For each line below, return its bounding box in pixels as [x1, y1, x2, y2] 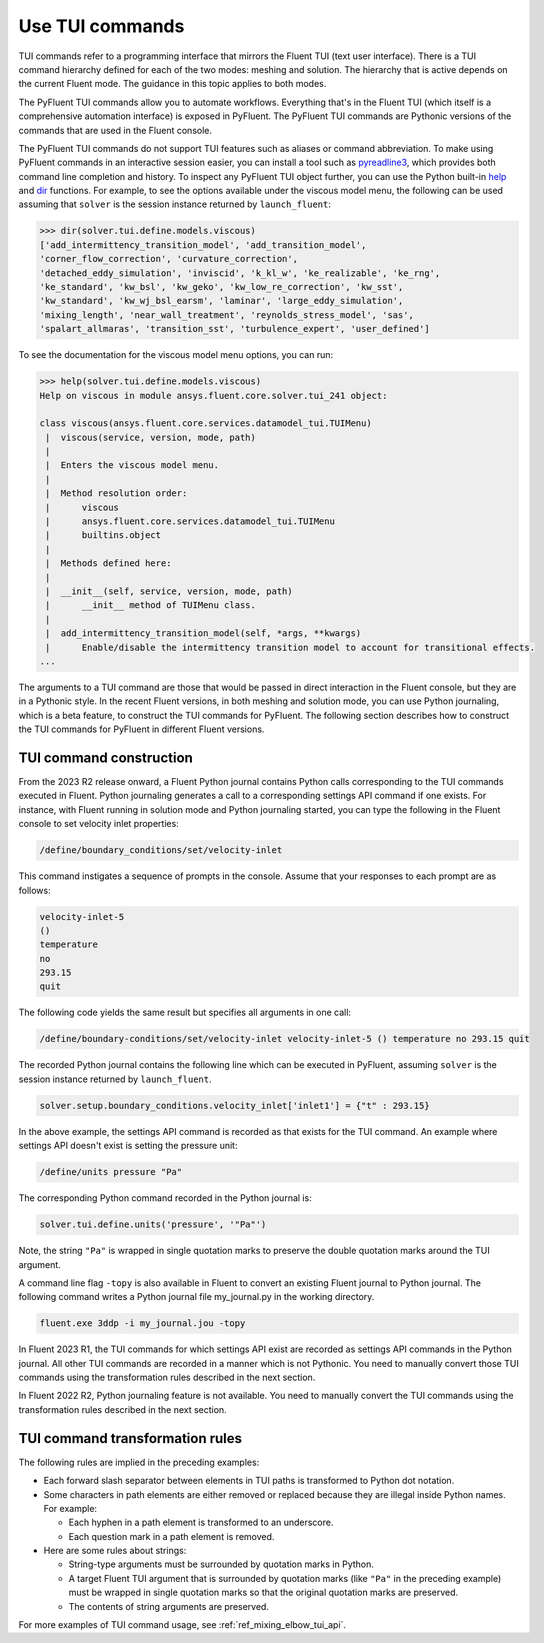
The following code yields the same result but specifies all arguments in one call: [18, 1006, 352, 1019]
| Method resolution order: [45, 488, 188, 499]
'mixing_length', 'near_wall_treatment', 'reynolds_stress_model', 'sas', [39, 309, 415, 320]
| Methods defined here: [45, 558, 172, 569]
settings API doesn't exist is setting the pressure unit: [18, 1140, 238, 1152]
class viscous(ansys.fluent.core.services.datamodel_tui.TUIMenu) [39, 418, 372, 429]
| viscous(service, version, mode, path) [45, 431, 257, 443]
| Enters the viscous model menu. [45, 460, 220, 471]
